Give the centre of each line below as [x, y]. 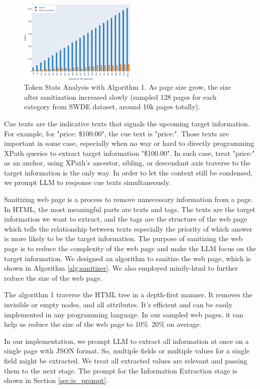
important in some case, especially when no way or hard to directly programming [129, 143]
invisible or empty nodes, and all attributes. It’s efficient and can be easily [118, 305]
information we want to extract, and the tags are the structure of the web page [126, 219]
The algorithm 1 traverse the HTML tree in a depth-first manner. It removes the [128, 295]
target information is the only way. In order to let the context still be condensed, [128, 172]
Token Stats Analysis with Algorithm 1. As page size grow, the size [127, 87]
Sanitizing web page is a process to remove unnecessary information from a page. [128, 199]
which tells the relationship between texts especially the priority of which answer [128, 228]
